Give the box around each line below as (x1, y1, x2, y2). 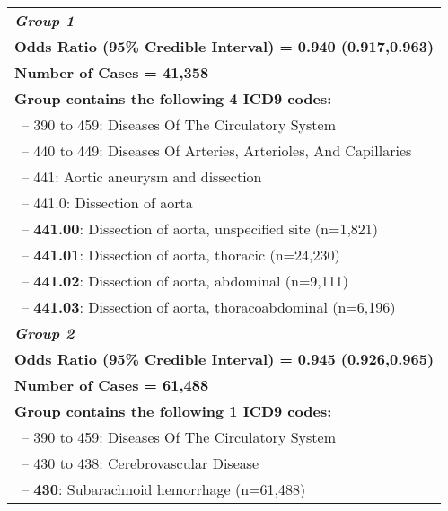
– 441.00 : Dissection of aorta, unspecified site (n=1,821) (22, 218, 379, 239)
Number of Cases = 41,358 (14, 62, 209, 83)
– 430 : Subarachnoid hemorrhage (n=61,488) (22, 479, 306, 499)
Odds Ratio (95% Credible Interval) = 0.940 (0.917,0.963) (14, 36, 435, 57)
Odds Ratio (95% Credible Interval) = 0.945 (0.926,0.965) (14, 348, 435, 369)
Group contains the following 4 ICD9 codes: (14, 88, 332, 109)
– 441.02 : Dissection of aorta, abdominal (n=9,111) (22, 270, 349, 291)
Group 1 (14, 10, 75, 31)
